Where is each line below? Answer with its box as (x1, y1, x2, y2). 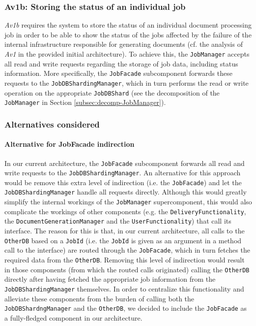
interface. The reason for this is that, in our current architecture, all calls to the (4, 226, 245, 236)
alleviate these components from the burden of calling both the (4, 293, 195, 303)
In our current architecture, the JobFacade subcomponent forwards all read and (4, 158, 245, 168)
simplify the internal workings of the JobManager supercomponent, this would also (4, 196, 252, 207)
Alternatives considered (4, 118, 100, 130)
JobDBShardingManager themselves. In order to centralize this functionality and (4, 283, 244, 293)
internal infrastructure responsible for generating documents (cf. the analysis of (4, 39, 243, 49)
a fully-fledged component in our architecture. (4, 312, 142, 323)
